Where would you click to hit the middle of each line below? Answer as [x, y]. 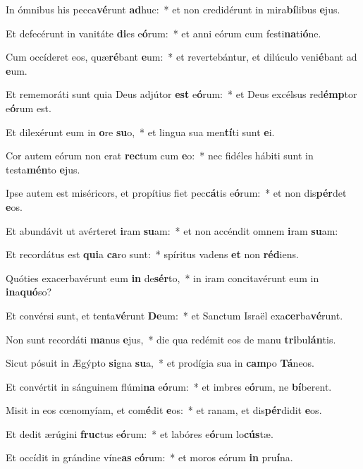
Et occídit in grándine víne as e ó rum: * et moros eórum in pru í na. [149, 457]
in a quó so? [29, 292]
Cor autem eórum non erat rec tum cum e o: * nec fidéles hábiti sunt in [160, 156]
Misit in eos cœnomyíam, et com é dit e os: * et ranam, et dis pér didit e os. [164, 410]
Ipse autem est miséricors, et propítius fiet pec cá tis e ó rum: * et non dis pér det [176, 193]
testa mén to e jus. [43, 169]
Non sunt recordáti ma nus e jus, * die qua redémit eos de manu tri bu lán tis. [171, 339]
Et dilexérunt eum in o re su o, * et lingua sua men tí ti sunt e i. [140, 132]
